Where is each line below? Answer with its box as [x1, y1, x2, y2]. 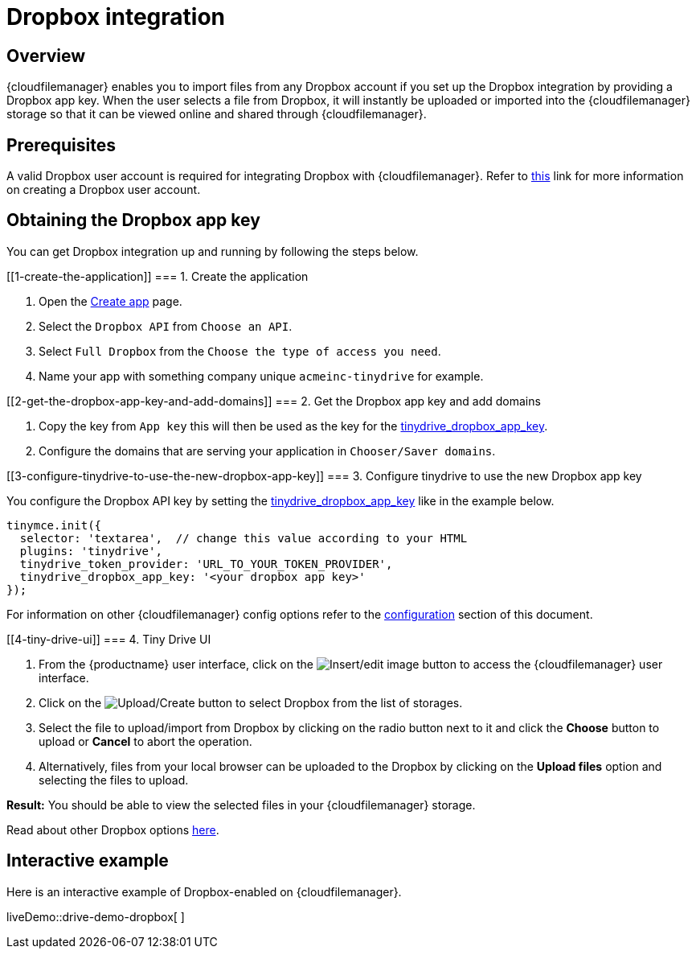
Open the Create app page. [39, 294, 182, 308]
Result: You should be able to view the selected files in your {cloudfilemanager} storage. [6, 797, 476, 812]
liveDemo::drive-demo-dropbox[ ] [6, 909, 185, 924]
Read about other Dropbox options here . [6, 822, 219, 837]
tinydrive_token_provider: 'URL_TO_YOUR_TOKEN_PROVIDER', [19, 557, 393, 570]
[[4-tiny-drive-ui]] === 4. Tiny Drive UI [6, 632, 211, 646]
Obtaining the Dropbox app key [6, 210, 260, 231]
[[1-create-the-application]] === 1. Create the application [6, 269, 309, 283]
